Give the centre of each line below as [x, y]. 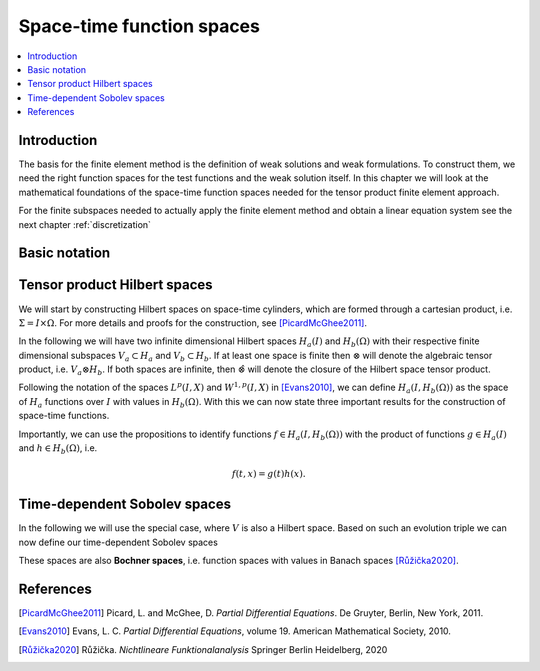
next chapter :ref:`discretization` [85, 224]
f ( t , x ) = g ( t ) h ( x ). [268, 474]
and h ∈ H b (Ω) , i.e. [58, 449]
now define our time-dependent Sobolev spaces [118, 542]
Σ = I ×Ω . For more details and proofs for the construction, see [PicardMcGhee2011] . [193, 322]
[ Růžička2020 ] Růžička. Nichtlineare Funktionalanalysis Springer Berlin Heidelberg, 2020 [203, 649]
